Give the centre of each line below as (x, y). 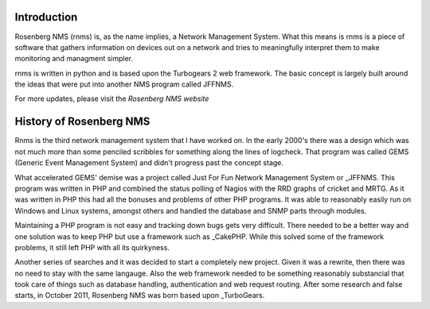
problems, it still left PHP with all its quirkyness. (92, 247)
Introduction (46, 17)
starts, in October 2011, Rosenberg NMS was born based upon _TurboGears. (140, 295)
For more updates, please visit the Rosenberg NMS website (112, 98)
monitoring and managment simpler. (74, 59)
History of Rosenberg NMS (82, 122)
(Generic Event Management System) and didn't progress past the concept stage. (149, 163)
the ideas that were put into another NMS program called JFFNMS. (124, 84)
